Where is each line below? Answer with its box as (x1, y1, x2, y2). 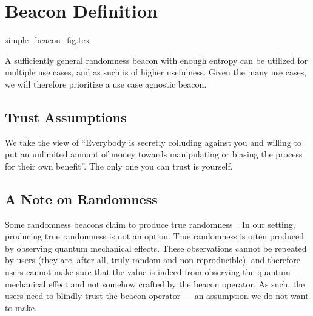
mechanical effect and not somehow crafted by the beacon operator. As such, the (5, 277, 305, 290)
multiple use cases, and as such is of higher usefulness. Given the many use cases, (5, 66, 307, 78)
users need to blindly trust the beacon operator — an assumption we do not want (5, 289, 309, 302)
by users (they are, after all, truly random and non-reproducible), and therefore (5, 253, 301, 266)
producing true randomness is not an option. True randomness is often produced (5, 230, 305, 242)
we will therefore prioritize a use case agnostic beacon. (5, 77, 207, 90)
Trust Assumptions (5, 107, 127, 126)
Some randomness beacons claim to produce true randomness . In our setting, (5, 218, 295, 230)
